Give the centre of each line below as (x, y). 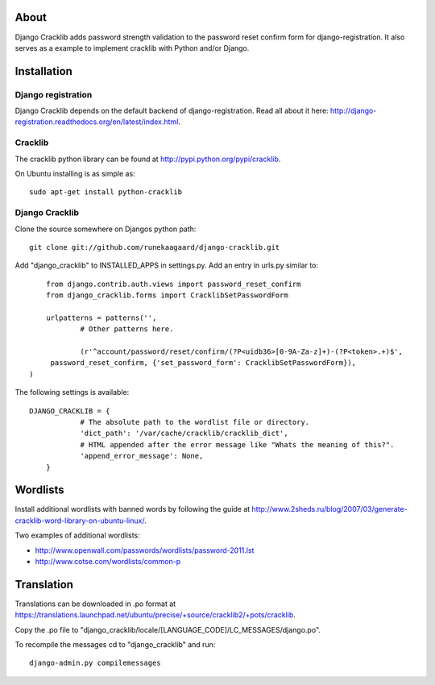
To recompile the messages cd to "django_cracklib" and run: (115, 645)
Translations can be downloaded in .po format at (95, 604)
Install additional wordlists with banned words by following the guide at (133, 509)
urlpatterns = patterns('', (101, 318)
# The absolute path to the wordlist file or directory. (195, 422)
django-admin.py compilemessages (95, 663)
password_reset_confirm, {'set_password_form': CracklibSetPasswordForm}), (203, 363)
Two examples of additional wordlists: (77, 535)
